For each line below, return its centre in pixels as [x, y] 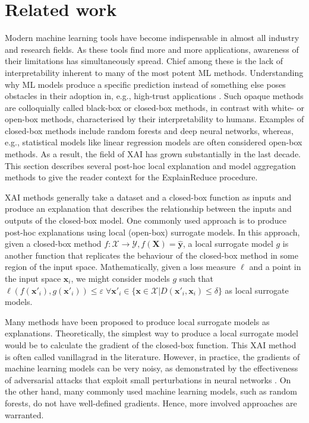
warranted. [24, 414]
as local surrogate [257, 290]
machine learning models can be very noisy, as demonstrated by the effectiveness [152, 368]
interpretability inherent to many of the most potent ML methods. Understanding [154, 72]
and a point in [275, 267]
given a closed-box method [53, 244]
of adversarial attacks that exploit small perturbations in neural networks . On [148, 379]
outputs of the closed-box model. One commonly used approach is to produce [146, 220]
